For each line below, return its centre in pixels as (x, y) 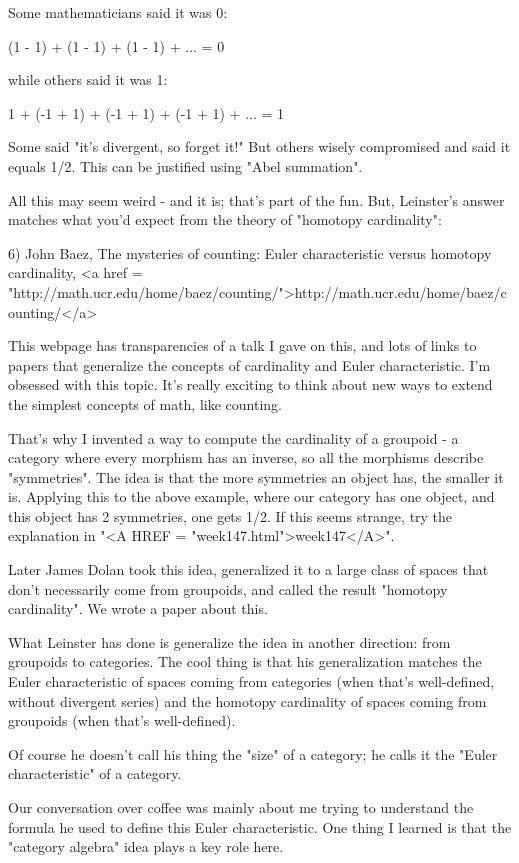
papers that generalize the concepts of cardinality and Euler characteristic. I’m (249, 364)
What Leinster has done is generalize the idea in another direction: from (229, 641)
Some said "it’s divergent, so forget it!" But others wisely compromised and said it (259, 146)
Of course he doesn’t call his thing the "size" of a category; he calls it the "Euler (253, 753)
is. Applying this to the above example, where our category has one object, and (251, 496)
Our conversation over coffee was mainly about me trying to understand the (241, 807)
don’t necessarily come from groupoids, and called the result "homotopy (228, 588)
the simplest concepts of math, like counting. (145, 403)
